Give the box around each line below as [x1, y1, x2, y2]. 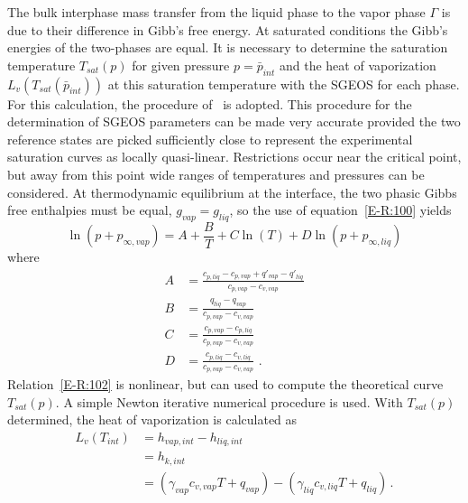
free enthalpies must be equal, [7, 200, 172, 219]
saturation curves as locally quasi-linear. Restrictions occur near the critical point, [7, 147, 462, 166]
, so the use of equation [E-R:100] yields [229, 200, 452, 219]
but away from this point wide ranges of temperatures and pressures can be [7, 164, 425, 183]
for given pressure [132, 55, 230, 74]
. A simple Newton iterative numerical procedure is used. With [55, 392, 403, 411]
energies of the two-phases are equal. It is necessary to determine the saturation [7, 38, 448, 57]
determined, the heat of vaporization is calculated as [7, 410, 298, 429]
